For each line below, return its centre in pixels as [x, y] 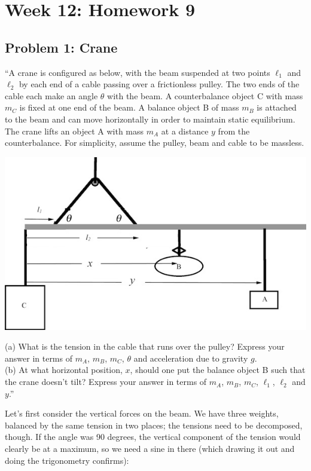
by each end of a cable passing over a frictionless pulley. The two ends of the [159, 84]
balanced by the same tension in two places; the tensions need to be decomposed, [154, 425]
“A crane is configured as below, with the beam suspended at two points [138, 72]
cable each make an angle [51, 95]
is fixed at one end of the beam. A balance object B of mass [129, 107]
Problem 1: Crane [61, 47]
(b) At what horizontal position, [64, 370]
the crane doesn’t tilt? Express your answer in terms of [106, 382]
